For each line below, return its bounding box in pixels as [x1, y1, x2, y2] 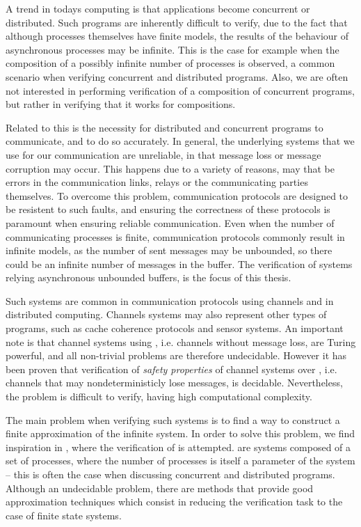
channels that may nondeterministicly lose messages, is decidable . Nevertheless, [6, 375, 343, 390]
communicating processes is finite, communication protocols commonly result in [6, 229, 345, 244]
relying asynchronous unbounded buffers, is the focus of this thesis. [6, 270, 291, 285]
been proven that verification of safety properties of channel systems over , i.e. [6, 361, 337, 376]
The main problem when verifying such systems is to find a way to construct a [6, 412, 340, 427]
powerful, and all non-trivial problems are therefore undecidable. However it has [6, 348, 347, 363]
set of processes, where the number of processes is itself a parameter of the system [6, 453, 355, 468]
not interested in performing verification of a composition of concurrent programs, [6, 83, 355, 97]
